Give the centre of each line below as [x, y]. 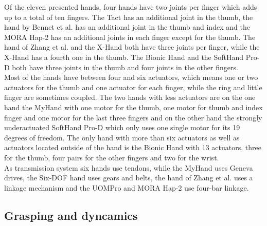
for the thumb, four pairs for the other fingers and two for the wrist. [112, 157]
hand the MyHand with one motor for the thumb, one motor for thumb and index [133, 107]
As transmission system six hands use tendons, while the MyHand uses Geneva [129, 167]
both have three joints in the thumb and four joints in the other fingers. [125, 67]
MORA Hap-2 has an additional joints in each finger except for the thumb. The [130, 37]
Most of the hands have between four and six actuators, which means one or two [131, 77]
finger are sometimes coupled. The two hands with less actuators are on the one [130, 97]
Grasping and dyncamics [71, 215]
